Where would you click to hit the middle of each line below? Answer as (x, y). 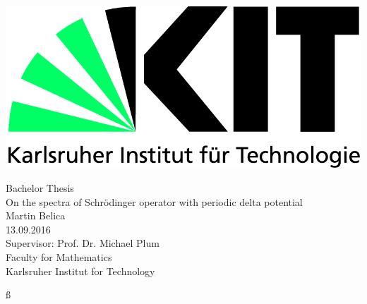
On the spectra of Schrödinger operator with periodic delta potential (154, 201)
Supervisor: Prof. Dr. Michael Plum (83, 243)
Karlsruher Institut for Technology (80, 270)
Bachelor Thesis (40, 188)
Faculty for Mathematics (59, 256)
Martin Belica (36, 215)
